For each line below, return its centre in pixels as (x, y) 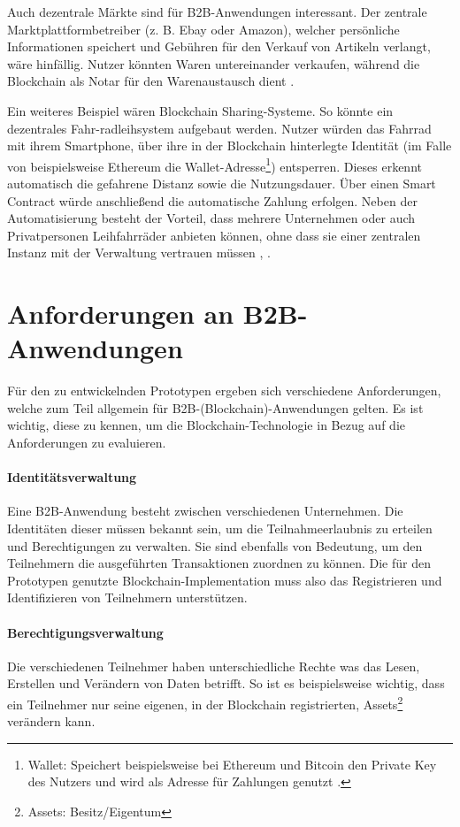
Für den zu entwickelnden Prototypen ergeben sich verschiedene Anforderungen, (224, 391)
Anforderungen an (121, 314)
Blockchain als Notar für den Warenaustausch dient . (151, 81)
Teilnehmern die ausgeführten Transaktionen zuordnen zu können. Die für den (219, 563)
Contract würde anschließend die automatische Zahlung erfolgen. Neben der (212, 200)
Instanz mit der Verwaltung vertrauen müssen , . (139, 253)
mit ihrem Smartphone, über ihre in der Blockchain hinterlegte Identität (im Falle (230, 145)
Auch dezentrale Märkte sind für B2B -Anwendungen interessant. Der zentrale (217, 11)
